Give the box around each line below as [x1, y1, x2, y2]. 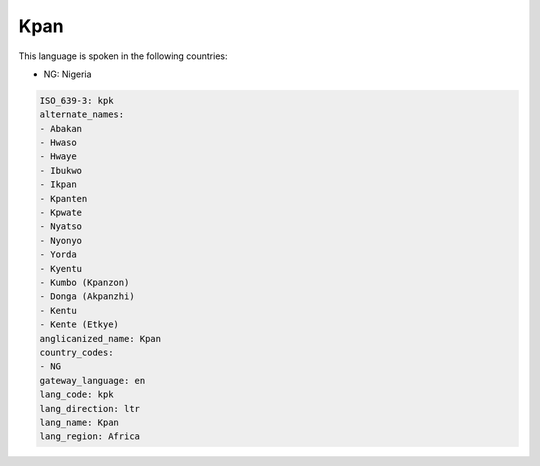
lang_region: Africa [39, 431, 140, 442]
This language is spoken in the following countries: [18, 50, 228, 62]
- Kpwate [39, 207, 83, 219]
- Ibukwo [39, 165, 83, 176]
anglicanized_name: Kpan [39, 333, 162, 344]
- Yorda [39, 249, 77, 260]
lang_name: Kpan [39, 416, 120, 428]
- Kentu [39, 305, 77, 316]
